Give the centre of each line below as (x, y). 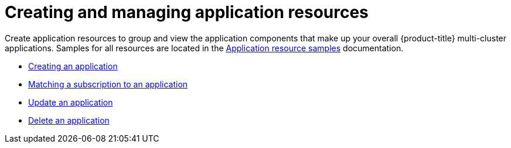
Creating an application (73, 66)
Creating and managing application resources (187, 12)
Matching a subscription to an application (108, 84)
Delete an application (69, 120)
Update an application (71, 102)
